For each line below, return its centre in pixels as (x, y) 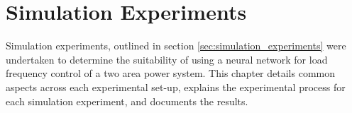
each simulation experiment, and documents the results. (127, 101)
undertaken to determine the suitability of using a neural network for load (167, 59)
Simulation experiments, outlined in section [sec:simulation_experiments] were (176, 46)
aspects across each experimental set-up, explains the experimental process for (176, 87)
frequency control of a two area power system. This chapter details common (171, 73)
